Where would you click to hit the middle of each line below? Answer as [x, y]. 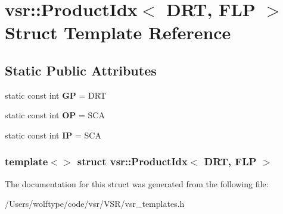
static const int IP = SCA [53, 135]
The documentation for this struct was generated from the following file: [137, 183]
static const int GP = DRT [56, 95]
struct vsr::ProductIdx [132, 161]
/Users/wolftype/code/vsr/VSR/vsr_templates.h [95, 204]
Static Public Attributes [81, 70]
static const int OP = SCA [55, 115]
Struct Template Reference [118, 32]
